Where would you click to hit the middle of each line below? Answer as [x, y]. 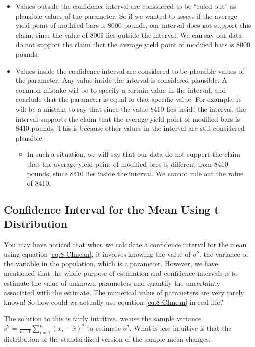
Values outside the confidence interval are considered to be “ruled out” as [126, 6]
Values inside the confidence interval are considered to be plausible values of [130, 70]
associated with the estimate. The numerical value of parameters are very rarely [124, 292]
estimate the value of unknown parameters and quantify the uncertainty [112, 283]
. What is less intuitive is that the [180, 328]
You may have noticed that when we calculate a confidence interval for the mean [125, 244]
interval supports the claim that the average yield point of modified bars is [128, 118]
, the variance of [224, 254]
